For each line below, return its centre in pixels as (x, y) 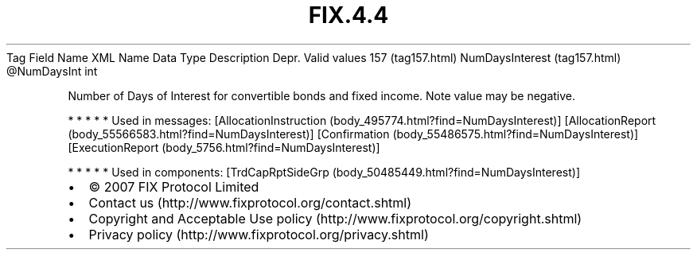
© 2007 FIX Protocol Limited (174, 186)
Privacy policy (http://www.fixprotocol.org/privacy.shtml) (259, 234)
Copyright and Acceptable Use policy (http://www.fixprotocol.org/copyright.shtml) (335, 218)
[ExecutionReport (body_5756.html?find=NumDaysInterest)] (224, 147)
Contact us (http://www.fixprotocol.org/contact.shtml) (250, 202)
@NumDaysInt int (52, 71)
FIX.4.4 (348, 15)
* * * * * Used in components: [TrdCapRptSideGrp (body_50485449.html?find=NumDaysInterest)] (324, 172)
